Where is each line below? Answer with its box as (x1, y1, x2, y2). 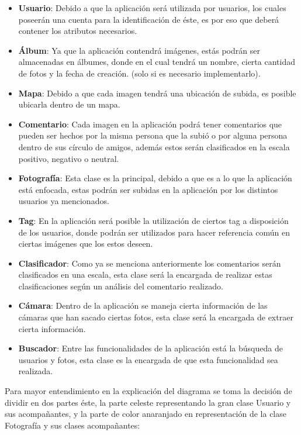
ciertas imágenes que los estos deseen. (18, 237, 153, 250)
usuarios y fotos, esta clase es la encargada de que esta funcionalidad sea (18, 353, 278, 365)
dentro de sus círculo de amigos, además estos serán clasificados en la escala (18, 140, 290, 153)
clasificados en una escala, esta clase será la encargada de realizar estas (18, 268, 272, 281)
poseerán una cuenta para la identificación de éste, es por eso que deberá (18, 13, 279, 25)
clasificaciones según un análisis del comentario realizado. (18, 279, 223, 292)
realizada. (18, 365, 53, 377)
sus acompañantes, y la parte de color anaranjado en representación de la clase (5, 408, 286, 420)
